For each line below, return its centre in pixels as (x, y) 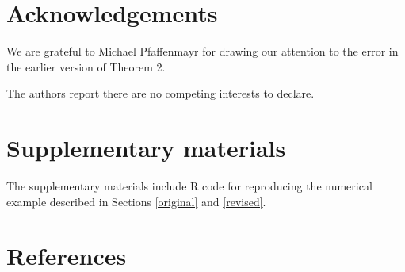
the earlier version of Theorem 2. (86, 66)
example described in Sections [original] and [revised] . (136, 201)
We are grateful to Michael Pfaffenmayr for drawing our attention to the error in (202, 51)
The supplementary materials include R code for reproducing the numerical (189, 186)
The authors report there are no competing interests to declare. (160, 93)
